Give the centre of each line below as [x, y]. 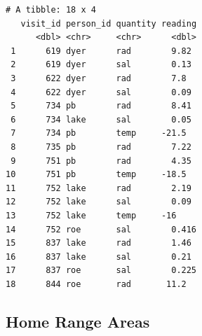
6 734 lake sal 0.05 [101, 119]
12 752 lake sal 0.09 [99, 202]
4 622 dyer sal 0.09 [101, 92]
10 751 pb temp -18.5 [96, 175]
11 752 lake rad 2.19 [99, 188]
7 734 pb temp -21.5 [99, 133]
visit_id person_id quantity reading [109, 23]
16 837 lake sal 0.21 [99, 257]
